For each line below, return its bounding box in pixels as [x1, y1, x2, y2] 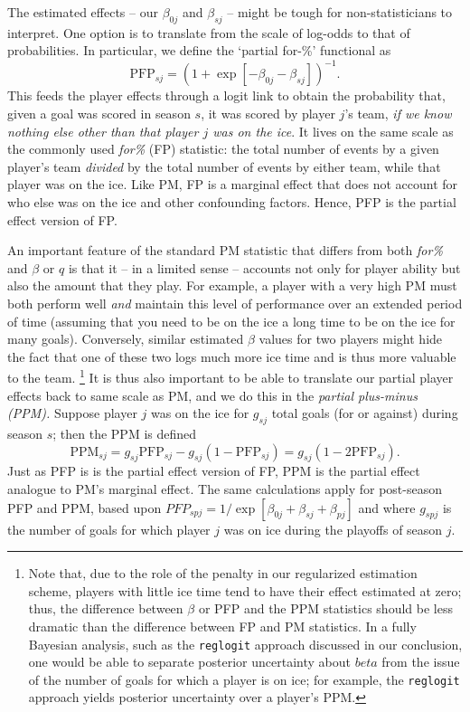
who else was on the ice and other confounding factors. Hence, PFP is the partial [7, 193, 456, 212]
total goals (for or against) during [271, 403, 458, 422]
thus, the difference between [28, 599, 183, 618]
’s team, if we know [344, 104, 452, 123]
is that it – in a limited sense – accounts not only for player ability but [68, 258, 461, 277]
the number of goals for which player [7, 519, 211, 538]
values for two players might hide [258, 329, 443, 348]
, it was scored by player [201, 104, 335, 123]
